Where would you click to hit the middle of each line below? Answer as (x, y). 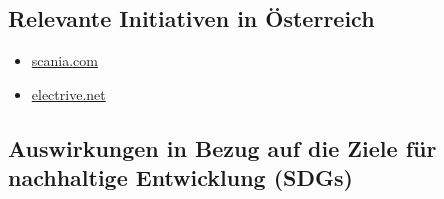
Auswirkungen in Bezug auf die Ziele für (222, 147)
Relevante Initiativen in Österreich (191, 18)
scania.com (64, 60)
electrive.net (68, 93)
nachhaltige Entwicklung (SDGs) (180, 177)
